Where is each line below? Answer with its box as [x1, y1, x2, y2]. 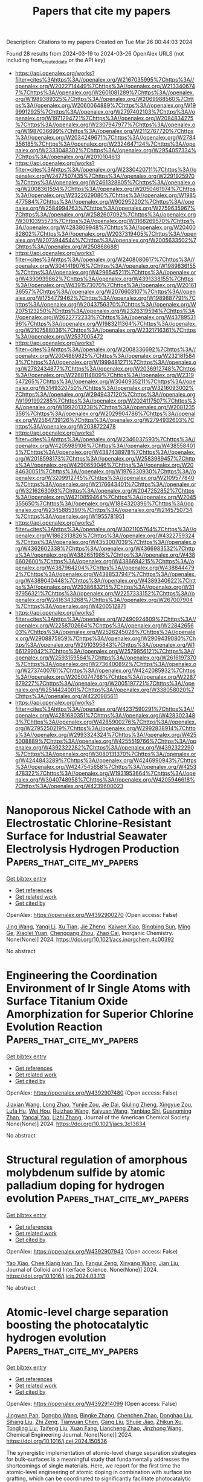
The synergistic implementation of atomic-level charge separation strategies [6, 1449, 196, 1456]
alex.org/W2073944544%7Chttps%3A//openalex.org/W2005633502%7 [14, 236, 196, 244]
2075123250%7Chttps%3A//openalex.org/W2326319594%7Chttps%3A [14, 307, 195, 314]
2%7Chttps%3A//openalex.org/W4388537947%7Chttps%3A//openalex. [14, 570, 196, 578]
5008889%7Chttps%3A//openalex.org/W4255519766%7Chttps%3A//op [14, 737, 197, 745]
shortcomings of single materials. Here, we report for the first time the [6, 1461, 181, 1469]
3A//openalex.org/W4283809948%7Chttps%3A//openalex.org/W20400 [14, 224, 196, 231]
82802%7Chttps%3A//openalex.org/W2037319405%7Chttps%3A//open [14, 230, 197, 237]
